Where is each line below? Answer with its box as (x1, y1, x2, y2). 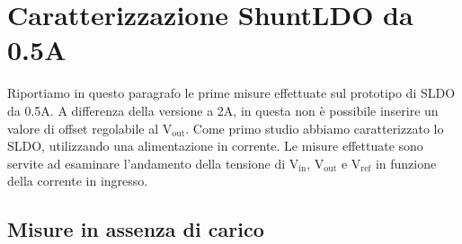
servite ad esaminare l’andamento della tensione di (7, 153, 286, 172)
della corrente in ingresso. (7, 171, 148, 190)
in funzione (375, 153, 437, 172)
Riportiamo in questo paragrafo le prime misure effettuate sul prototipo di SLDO (7, 83, 456, 102)
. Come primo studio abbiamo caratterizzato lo (185, 118, 444, 137)
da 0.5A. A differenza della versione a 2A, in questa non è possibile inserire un (7, 100, 439, 119)
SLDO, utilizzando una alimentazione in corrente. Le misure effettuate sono (7, 136, 423, 155)
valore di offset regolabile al (7, 118, 159, 137)
